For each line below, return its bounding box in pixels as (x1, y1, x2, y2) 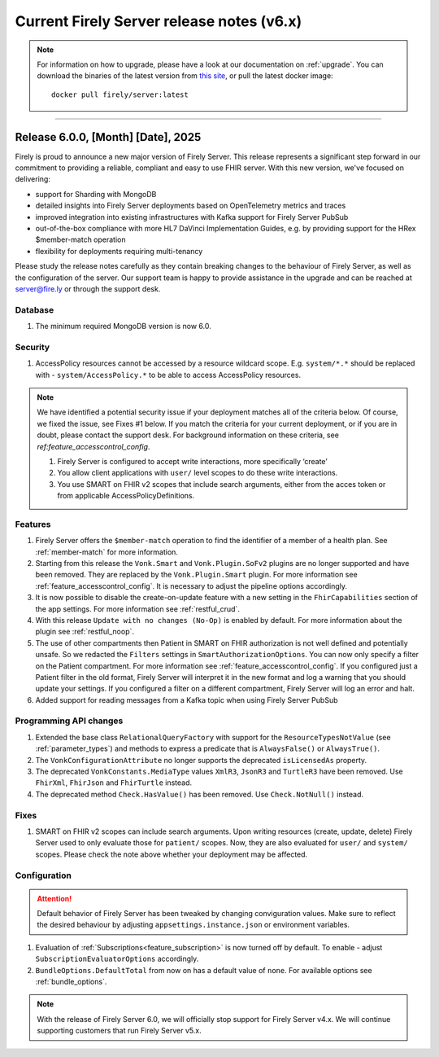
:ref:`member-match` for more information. (35, 546, 179, 557)
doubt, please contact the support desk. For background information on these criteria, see (37, 430, 339, 440)
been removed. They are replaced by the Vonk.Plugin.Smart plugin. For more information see (35, 570, 358, 580)
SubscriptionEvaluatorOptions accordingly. (35, 954, 199, 964)
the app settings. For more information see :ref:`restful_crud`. (35, 603, 240, 614)
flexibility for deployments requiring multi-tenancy (35, 246, 203, 256)
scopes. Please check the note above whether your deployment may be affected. (35, 849, 308, 859)
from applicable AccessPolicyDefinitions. (57, 491, 195, 501)
